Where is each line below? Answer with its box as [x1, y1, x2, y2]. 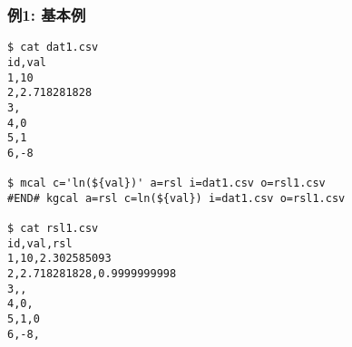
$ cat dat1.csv [7, 41, 99, 54]
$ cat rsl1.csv [7, 222, 99, 236]
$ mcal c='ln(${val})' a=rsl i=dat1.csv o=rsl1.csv [7, 177, 326, 190]
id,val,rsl [7, 236, 73, 250]
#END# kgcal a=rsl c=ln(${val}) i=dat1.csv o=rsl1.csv [7, 191, 346, 205]
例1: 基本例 [7, 3, 86, 25]
